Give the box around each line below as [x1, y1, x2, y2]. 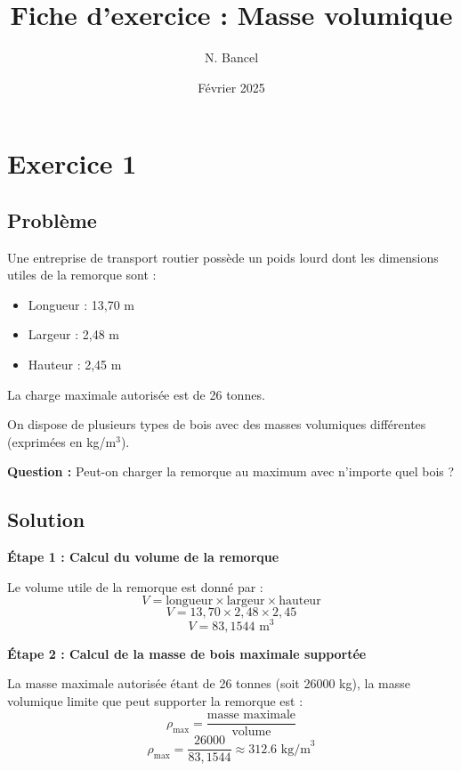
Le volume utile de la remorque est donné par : [7, 577, 263, 596]
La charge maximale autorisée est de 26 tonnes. [7, 385, 265, 403]
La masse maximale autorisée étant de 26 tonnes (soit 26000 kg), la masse [7, 674, 410, 693]
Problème [7, 206, 97, 233]
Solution [7, 506, 85, 533]
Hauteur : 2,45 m [28, 355, 122, 374]
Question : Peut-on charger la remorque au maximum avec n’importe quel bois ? [7, 462, 455, 481]
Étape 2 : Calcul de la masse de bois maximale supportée [7, 644, 367, 662]
